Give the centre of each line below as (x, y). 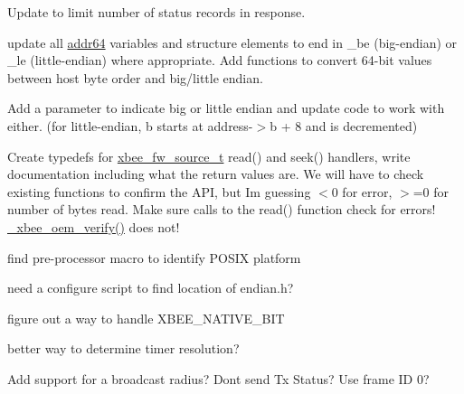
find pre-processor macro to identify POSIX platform (154, 257)
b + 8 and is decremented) (344, 125)
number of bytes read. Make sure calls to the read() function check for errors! (222, 209)
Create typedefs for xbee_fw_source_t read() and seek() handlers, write (209, 156)
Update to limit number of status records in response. (156, 12)
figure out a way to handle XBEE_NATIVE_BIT (146, 318)
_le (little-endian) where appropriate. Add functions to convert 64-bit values (220, 60)
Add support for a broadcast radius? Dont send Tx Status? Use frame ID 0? (218, 378)
